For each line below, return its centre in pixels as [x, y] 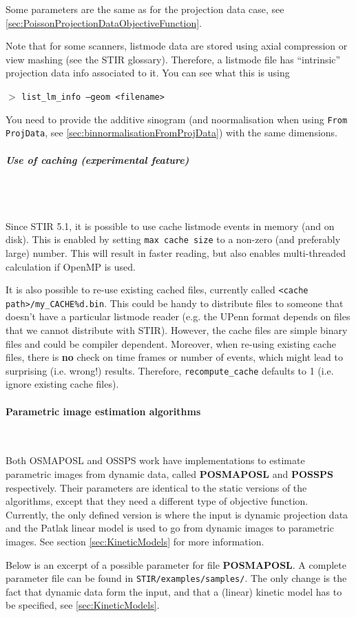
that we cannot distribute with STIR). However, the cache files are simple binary [177, 330]
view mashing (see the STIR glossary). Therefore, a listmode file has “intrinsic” [173, 59]
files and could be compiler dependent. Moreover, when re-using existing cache [171, 343]
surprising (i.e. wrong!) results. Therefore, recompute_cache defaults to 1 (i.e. [170, 370]
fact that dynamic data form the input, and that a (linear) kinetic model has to [174, 591]
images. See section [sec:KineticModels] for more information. [135, 542]
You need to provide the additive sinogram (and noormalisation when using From [177, 119]
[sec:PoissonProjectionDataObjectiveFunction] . [104, 22]
